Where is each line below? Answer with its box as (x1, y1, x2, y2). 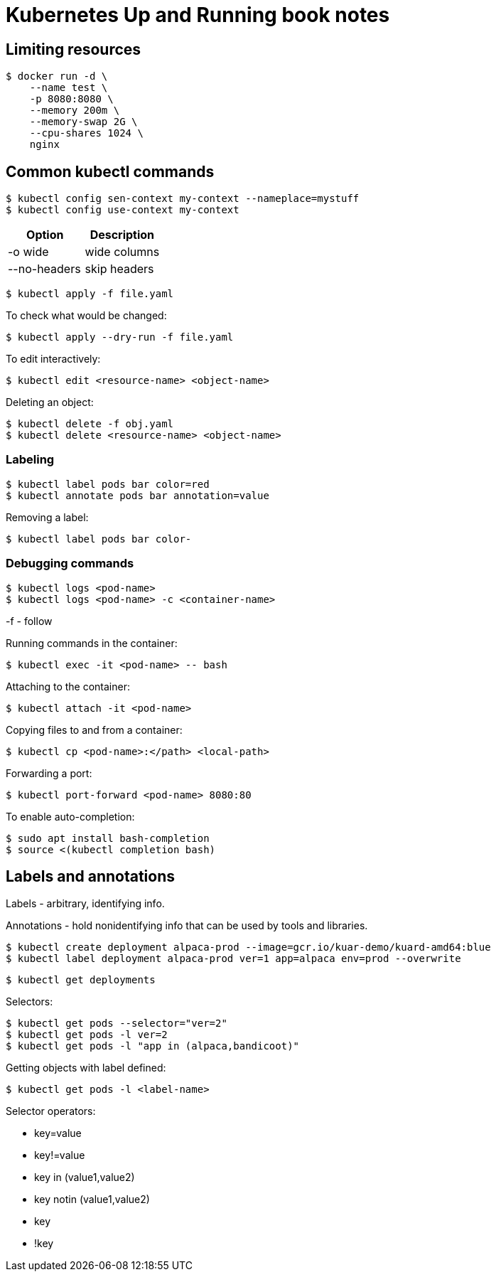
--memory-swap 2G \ (29, 116, 138, 128)
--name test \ (29, 82, 108, 94)
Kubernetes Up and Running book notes (6, 3, 390, 27)
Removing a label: (6, 511, 89, 523)
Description (90, 228, 155, 242)
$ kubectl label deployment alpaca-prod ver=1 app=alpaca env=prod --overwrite (6, 953, 461, 965)
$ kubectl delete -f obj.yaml (6, 418, 174, 430)
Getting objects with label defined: (6, 1062, 166, 1074)
